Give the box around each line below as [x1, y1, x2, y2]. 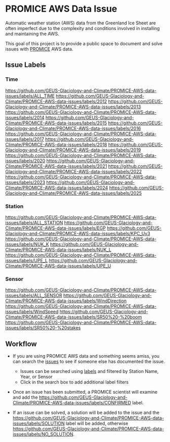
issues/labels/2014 [5, 114, 45, 120]
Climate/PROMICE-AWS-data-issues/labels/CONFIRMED [12, 400, 131, 406]
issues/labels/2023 [5, 179, 46, 185]
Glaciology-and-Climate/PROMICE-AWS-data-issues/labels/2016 [5, 125, 141, 131]
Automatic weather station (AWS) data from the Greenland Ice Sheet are [5, 20, 156, 26]
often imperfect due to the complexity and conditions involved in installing [5, 25, 160, 31]
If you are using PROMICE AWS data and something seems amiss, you [12, 353, 160, 359]
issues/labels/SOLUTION [12, 420, 65, 427]
